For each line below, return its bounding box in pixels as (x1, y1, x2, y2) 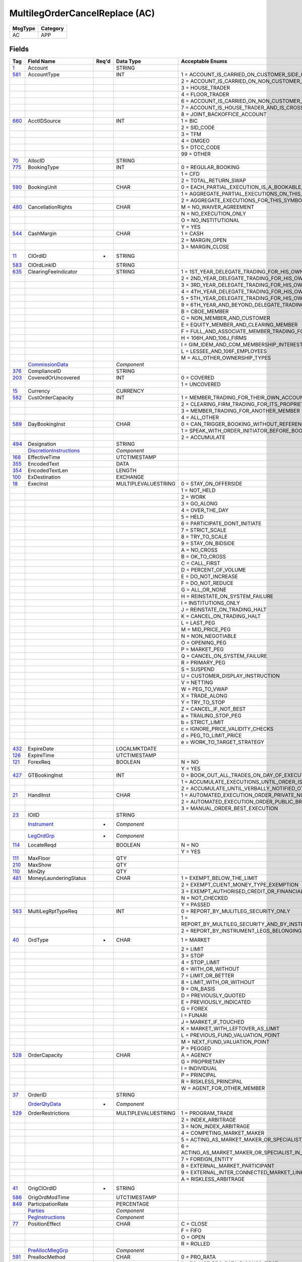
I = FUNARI (181, 1012, 207, 1019)
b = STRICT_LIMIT (181, 719, 224, 726)
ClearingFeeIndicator (28, 268, 78, 275)
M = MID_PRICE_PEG (181, 626, 231, 633)
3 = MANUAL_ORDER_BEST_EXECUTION (181, 805, 278, 812)
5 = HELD (181, 513, 204, 520)
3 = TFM (181, 131, 201, 138)
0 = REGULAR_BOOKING (181, 164, 240, 171)
